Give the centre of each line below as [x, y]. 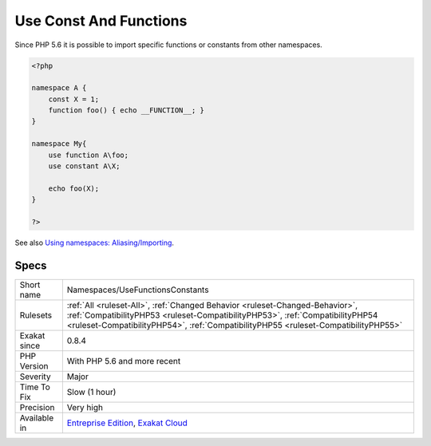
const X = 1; [74, 99]
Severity [35, 377]
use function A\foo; [89, 155]
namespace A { [59, 88]
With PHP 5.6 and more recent [124, 361]
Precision [37, 407]
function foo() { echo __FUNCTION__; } [127, 111]
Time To [35, 387]
